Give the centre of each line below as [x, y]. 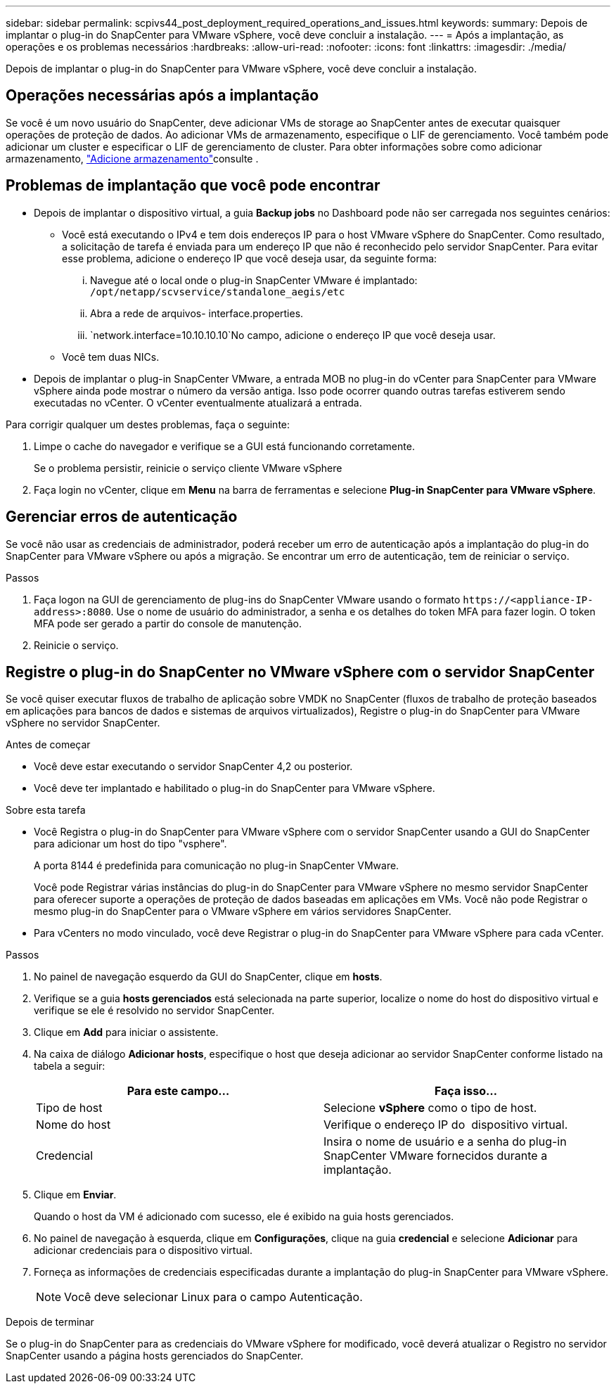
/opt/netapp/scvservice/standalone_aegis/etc [218, 292]
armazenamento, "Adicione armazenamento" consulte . [132, 158]
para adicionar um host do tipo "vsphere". [130, 844]
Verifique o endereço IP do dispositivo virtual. [446, 1125]
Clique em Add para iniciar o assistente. [126, 1032]
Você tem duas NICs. [111, 357]
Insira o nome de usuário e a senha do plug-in [445, 1142]
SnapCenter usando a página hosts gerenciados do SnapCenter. [155, 1356]
